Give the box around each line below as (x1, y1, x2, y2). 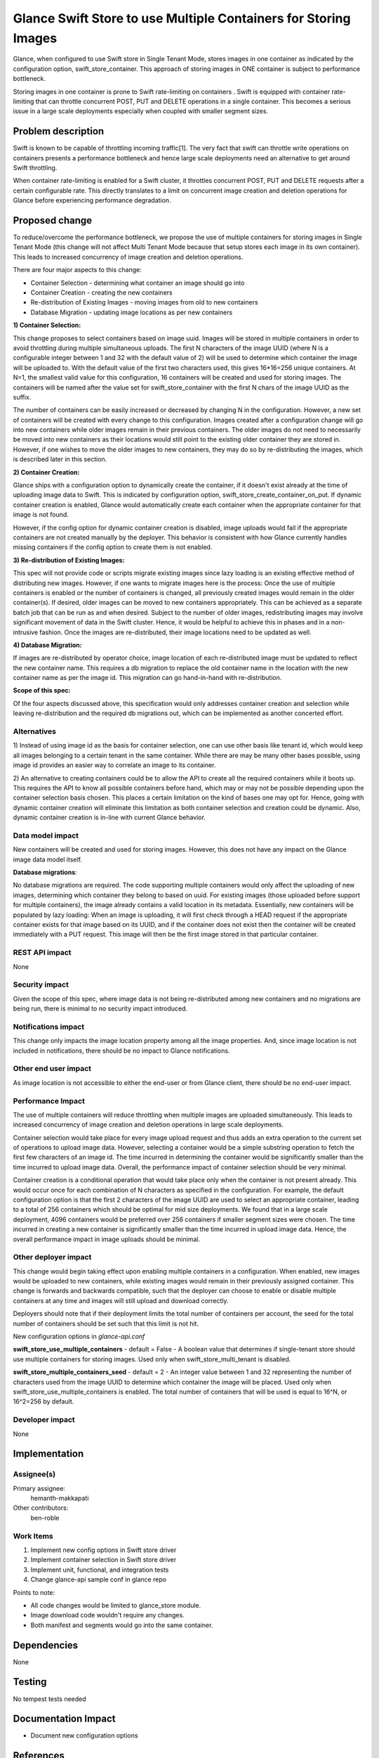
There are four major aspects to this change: (13, 266, 142, 274)
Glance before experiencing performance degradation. (13, 196, 171, 205)
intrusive (13, 628, 39, 636)
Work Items (13, 1531, 53, 1541)
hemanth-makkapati (30, 1494, 89, 1503)
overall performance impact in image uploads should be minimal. (13, 1235, 200, 1243)
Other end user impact (13, 1064, 91, 1074)
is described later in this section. (13, 455, 107, 463)
